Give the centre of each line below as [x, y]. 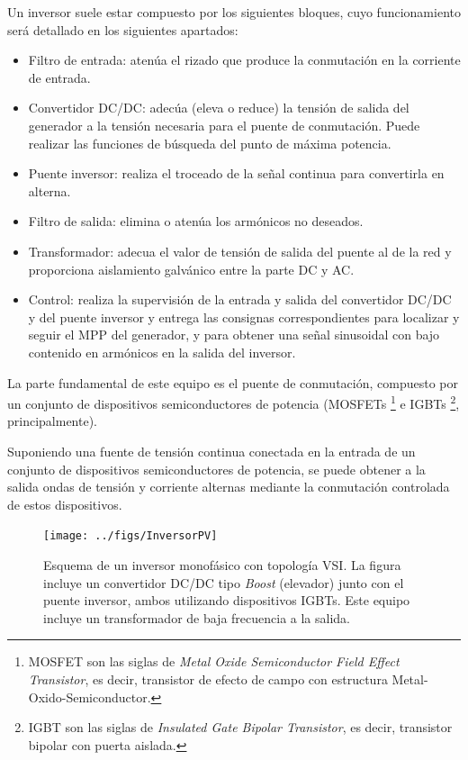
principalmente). [53, 421]
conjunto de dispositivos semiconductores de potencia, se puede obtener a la [216, 469]
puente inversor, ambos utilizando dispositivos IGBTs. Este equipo [227, 600]
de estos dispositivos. [65, 504]
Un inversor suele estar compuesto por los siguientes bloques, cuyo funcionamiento [234, 12]
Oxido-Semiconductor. [90, 697]
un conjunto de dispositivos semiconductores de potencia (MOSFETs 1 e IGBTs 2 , [234, 402]
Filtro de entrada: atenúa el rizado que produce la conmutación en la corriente [244, 60]
